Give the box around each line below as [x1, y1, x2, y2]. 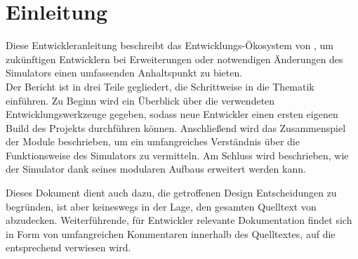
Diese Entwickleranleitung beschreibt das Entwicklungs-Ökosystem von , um [6, 38, 333, 53]
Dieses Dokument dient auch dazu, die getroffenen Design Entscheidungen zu [6, 185, 337, 200]
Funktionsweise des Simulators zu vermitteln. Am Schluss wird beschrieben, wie [6, 147, 349, 162]
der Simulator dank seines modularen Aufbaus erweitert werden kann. [6, 161, 306, 176]
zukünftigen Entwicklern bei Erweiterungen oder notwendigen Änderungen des [6, 51, 343, 66]
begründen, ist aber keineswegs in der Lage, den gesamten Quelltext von [6, 199, 317, 213]
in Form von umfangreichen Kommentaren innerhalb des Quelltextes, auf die [6, 226, 336, 241]
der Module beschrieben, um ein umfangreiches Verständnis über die [6, 134, 300, 149]
